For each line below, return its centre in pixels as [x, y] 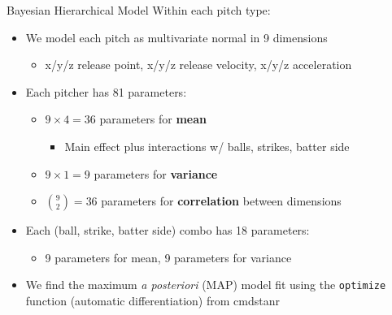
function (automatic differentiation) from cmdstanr [152, 300]
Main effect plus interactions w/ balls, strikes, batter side [207, 146]
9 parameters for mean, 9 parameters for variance [168, 257]
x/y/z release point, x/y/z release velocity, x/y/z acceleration [198, 65]
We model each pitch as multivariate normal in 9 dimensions [176, 37]
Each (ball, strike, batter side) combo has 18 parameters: [168, 230]
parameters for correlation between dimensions [221, 201]
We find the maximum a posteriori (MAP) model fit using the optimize [206, 285]
